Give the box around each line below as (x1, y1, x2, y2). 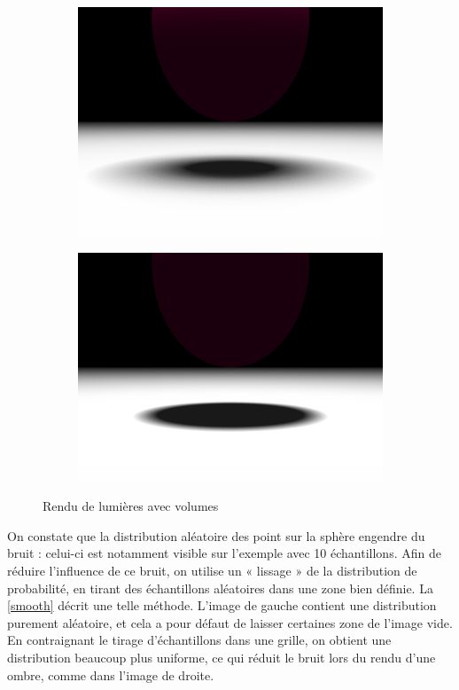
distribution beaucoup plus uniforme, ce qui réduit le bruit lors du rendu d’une (7, 647, 436, 666)
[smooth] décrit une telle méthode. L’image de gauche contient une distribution (7, 596, 437, 615)
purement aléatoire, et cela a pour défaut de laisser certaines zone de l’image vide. (7, 613, 453, 631)
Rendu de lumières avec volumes (43, 497, 219, 515)
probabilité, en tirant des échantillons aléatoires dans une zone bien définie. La (7, 578, 433, 597)
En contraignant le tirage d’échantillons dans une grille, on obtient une (7, 631, 392, 649)
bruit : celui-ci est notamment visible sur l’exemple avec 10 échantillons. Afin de (7, 544, 441, 562)
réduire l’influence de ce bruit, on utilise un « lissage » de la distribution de (7, 561, 417, 579)
